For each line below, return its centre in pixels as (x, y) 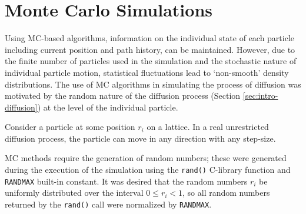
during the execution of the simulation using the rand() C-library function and (148, 170)
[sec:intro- (260, 96)
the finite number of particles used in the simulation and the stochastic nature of (151, 61)
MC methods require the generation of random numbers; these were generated (146, 158)
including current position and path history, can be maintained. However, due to (150, 49)
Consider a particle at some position (70, 127)
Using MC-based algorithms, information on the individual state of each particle (150, 38)
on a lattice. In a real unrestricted (208, 127)
